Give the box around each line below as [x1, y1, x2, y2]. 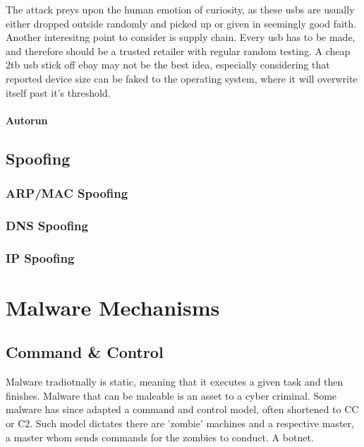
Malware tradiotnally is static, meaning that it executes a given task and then [6, 374, 344, 389]
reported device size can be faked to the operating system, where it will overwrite [6, 71, 358, 85]
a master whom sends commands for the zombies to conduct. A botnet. [6, 429, 314, 444]
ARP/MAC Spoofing [6, 184, 128, 202]
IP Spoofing [6, 249, 75, 266]
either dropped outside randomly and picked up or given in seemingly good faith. [6, 16, 356, 30]
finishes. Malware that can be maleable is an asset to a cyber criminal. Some [6, 388, 337, 403]
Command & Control [6, 341, 164, 363]
